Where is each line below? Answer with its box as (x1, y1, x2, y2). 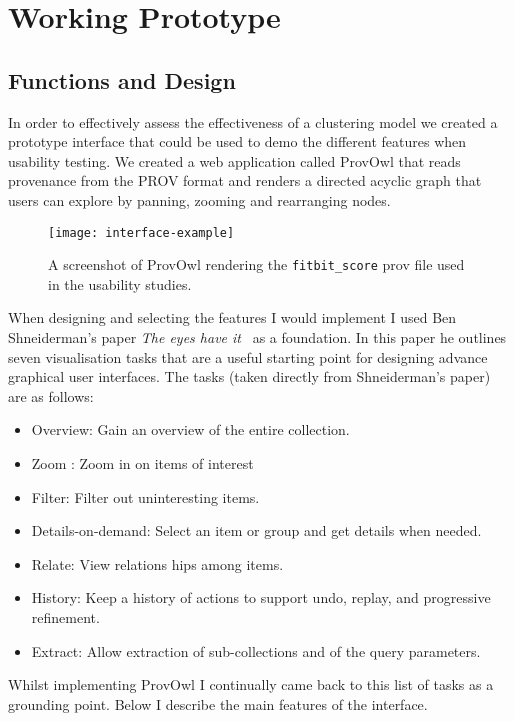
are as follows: (8, 385, 94, 406)
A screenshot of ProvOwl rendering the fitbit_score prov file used (48, 254, 465, 275)
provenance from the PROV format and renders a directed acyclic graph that (8, 170, 482, 191)
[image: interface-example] (48, 225, 235, 240)
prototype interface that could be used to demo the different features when (8, 131, 467, 152)
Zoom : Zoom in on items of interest (31, 453, 254, 474)
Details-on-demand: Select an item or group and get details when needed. (31, 520, 482, 541)
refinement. (31, 606, 100, 627)
